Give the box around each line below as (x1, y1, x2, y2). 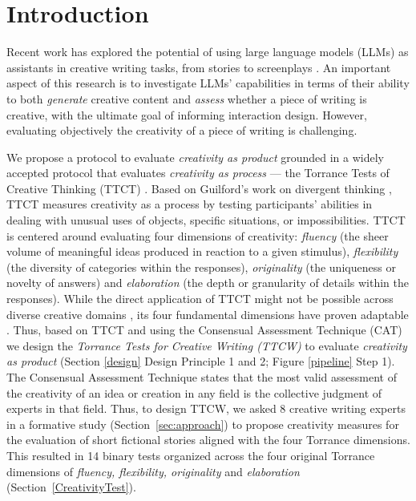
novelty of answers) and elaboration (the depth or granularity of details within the (6, 274, 409, 291)
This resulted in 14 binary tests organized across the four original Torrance (6, 446, 375, 463)
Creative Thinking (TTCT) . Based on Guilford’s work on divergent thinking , (6, 180, 392, 196)
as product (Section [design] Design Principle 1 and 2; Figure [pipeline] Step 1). (6, 353, 395, 370)
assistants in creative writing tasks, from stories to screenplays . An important (6, 59, 391, 75)
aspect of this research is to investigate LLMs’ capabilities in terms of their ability (6, 75, 410, 91)
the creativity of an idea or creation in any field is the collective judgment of (6, 384, 382, 401)
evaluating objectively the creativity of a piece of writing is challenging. (6, 122, 357, 139)
